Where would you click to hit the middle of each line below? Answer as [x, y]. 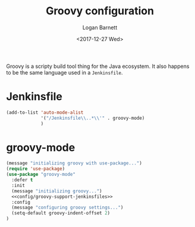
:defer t [22, 180]
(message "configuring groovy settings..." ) [67, 208]
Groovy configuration [100, 11]
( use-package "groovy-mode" [41, 175]
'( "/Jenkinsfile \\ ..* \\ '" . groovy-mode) [93, 118]
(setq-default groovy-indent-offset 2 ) [61, 213]
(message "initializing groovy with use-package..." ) [74, 163]
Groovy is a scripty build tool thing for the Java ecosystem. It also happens [98, 66]
